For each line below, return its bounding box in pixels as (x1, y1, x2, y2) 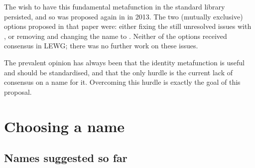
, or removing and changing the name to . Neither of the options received (4, 30, 227, 41)
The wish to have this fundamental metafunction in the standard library (4, 1, 225, 11)
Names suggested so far (4, 150, 127, 166)
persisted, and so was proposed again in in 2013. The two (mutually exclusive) (4, 11, 243, 21)
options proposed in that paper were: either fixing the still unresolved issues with (4, 21, 252, 31)
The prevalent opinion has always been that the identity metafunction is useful (4, 57, 245, 67)
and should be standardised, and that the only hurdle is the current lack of (4, 67, 233, 77)
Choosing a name (4, 116, 125, 136)
